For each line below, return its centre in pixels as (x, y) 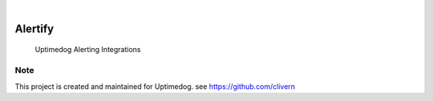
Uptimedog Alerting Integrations (88, 50)
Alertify (34, 28)
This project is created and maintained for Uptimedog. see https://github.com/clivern (155, 86)
